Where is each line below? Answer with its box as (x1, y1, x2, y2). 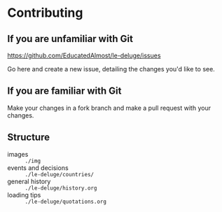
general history (7, 177, 51, 185)
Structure (7, 132, 50, 143)
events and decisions (7, 163, 69, 172)
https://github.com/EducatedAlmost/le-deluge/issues (7, 51, 161, 59)
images (7, 150, 29, 158)
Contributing (7, 5, 83, 21)
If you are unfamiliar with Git (7, 33, 133, 45)
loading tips (7, 190, 41, 199)
